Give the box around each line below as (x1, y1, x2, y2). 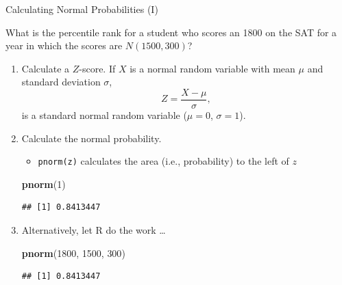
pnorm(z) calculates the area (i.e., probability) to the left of (38, 154, 289, 168)
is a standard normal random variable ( (21, 108, 187, 122)
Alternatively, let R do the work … (21, 223, 166, 237)
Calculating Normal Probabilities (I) (5, 2, 158, 16)
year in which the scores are (5, 38, 123, 53)
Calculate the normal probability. (21, 131, 162, 145)
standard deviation (21, 74, 101, 89)
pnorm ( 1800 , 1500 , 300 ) (21, 245, 125, 260)
